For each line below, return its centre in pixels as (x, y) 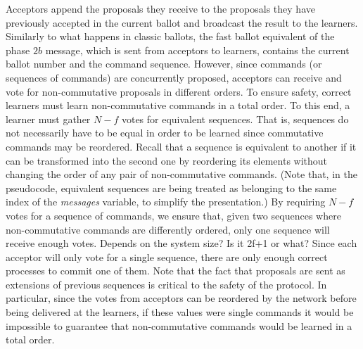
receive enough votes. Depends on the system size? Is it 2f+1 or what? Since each (181, 243)
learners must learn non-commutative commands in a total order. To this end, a (178, 105)
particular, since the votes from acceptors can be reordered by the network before (181, 298)
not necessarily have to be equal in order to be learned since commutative (165, 133)
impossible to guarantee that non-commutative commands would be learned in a (179, 325)
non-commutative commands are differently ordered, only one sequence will (168, 229)
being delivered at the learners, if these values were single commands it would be (180, 312)
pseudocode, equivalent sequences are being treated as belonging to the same (171, 188)
